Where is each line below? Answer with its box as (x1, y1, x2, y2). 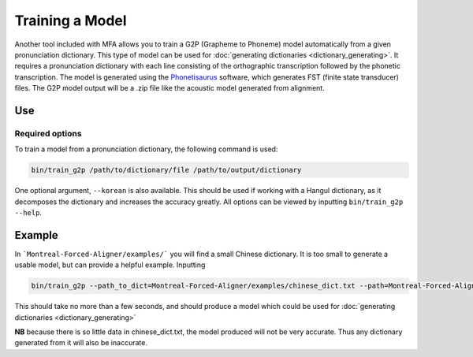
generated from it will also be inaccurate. (14, 338, 147, 348)
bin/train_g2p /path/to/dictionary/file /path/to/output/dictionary (31, 165, 302, 175)
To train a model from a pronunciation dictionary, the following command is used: (14, 144, 278, 154)
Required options (14, 128, 82, 139)
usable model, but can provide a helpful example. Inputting (14, 260, 206, 270)
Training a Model (14, 12, 127, 29)
